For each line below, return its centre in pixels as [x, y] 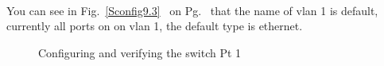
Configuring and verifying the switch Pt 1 [140, 52]
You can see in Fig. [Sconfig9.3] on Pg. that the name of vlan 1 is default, [192, 10]
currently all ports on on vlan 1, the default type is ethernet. [155, 26]
